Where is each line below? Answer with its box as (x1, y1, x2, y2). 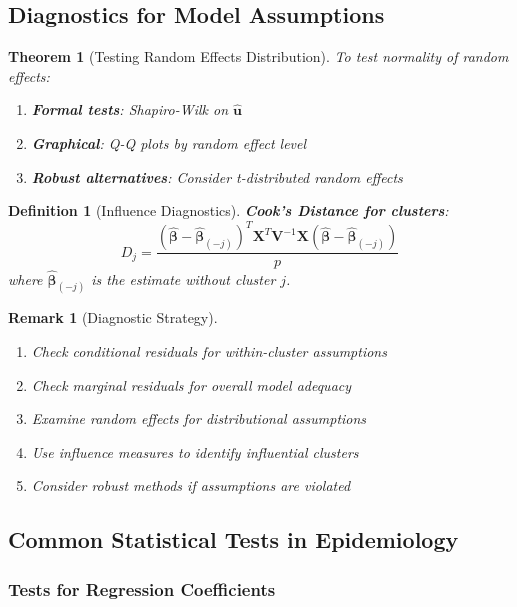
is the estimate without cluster (91, 268, 276, 289)
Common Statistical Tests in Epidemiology (8, 524, 459, 555)
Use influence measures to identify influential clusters (31, 441, 359, 462)
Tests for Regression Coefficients (8, 576, 276, 601)
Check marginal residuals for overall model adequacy (31, 374, 352, 395)
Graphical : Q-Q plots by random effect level (31, 132, 307, 153)
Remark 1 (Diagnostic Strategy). (8, 307, 218, 328)
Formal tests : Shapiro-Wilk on (31, 99, 228, 120)
